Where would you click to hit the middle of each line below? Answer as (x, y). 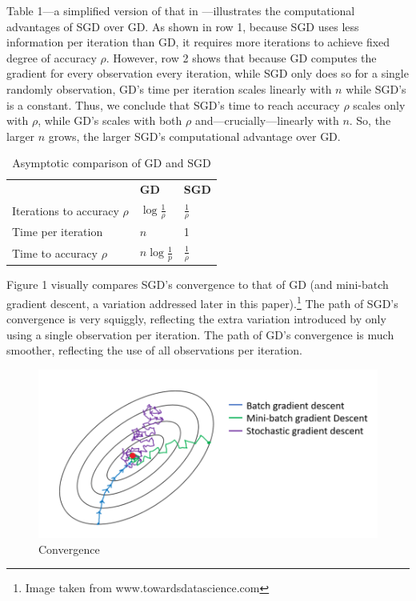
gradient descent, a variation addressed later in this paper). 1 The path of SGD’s (202, 302)
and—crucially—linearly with (267, 120)
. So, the (370, 120)
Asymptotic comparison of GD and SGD (112, 163)
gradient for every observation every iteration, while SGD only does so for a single (208, 73)
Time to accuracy (55, 252)
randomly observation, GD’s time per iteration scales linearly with (169, 88)
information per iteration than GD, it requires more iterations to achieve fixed (198, 42)
